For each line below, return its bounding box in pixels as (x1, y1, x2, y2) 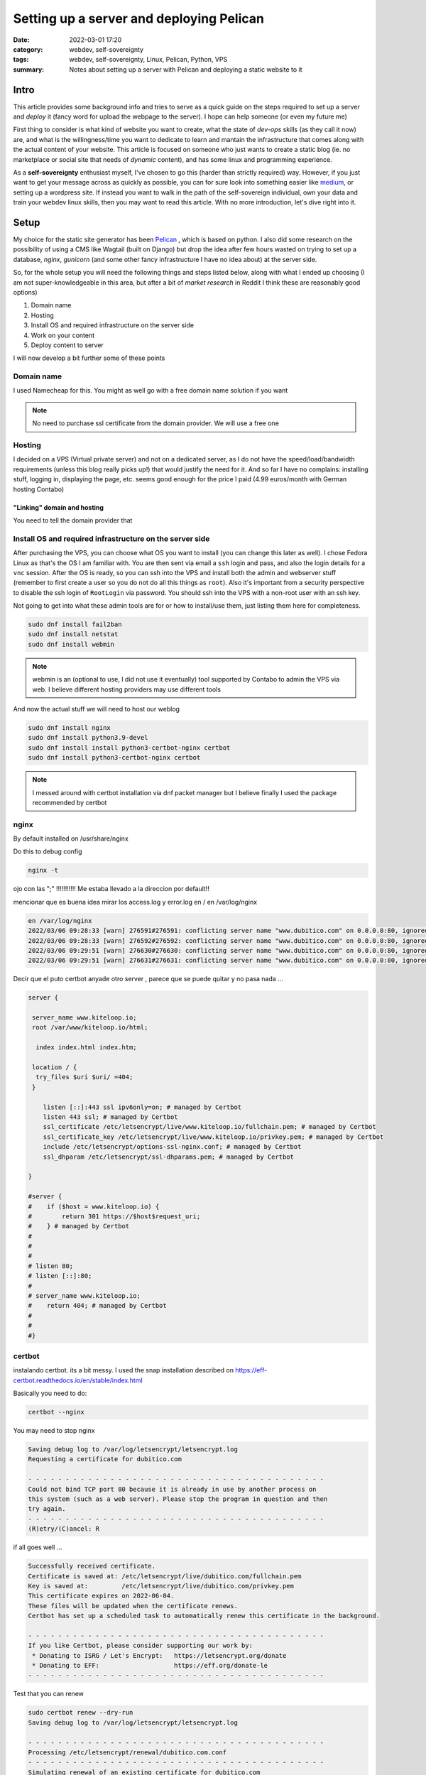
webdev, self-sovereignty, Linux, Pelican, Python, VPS (69, 55, 228, 64)
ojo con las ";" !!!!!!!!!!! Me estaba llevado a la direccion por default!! (13, 885, 209, 893)
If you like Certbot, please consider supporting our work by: (28, 1642, 253, 1650)
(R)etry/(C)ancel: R (28, 1525, 99, 1533)
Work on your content (31, 331, 95, 339)
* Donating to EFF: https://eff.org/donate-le (32, 1661, 268, 1670)
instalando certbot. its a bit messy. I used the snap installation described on (13, 1366, 234, 1375)
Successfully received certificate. (28, 1562, 156, 1571)
